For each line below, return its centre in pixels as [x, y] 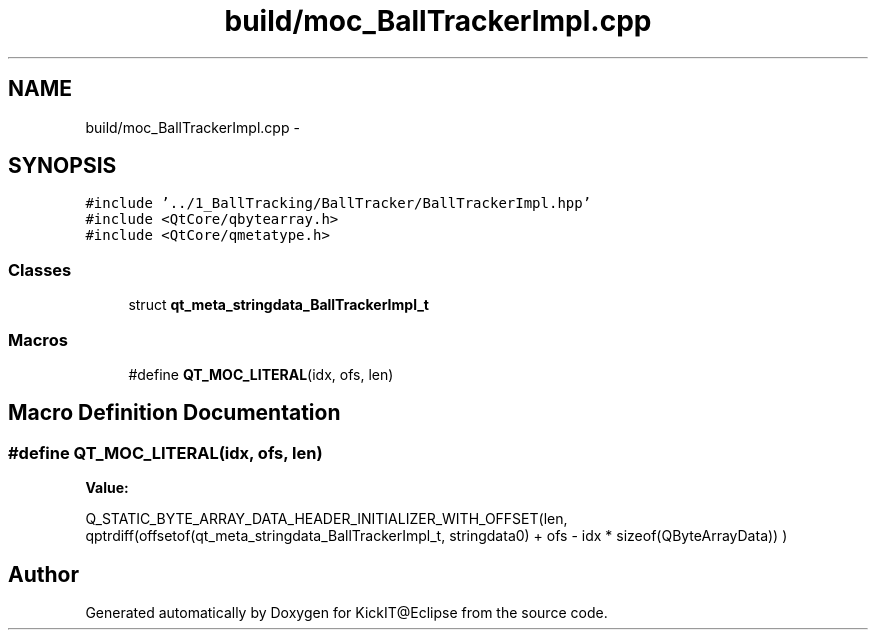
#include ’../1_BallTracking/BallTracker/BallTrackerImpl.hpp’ [338, 203]
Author [43, 574]
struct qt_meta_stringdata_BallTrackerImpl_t [278, 305]
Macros [38, 339]
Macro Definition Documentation [174, 413]
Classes [40, 269]
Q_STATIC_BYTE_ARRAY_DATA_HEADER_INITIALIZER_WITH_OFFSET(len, [326, 519]
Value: [107, 488]
